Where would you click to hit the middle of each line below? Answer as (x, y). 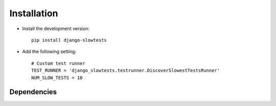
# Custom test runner (58, 63)
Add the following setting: (49, 51)
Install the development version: (56, 29)
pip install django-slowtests (69, 40)
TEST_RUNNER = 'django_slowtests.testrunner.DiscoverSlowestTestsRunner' (126, 71)
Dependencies (33, 92)
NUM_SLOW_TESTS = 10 (57, 77)
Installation (34, 13)
